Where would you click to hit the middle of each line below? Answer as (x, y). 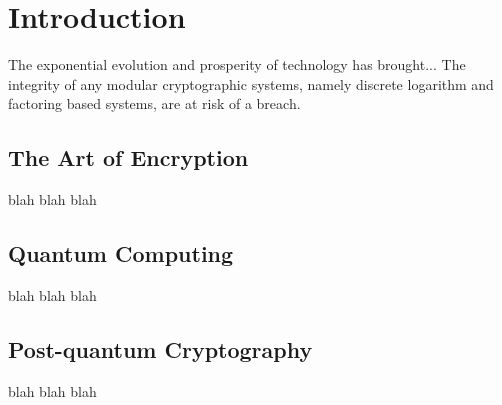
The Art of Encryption (128, 157)
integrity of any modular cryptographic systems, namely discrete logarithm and (251, 83)
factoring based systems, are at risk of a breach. (154, 103)
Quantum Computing (121, 253)
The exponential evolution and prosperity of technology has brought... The (237, 64)
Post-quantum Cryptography (160, 348)
